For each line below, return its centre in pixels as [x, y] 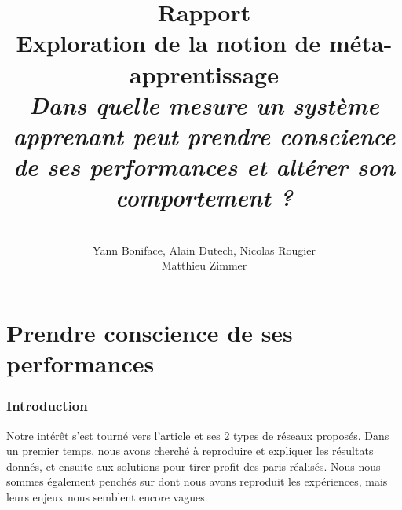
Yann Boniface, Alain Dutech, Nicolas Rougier [204, 249]
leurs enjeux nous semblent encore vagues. [107, 497]
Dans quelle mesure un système [204, 105]
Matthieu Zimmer [204, 265]
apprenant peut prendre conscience [204, 135]
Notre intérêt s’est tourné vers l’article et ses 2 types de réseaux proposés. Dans [198, 435]
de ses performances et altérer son [204, 167]
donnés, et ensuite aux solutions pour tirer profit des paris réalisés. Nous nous [194, 466]
